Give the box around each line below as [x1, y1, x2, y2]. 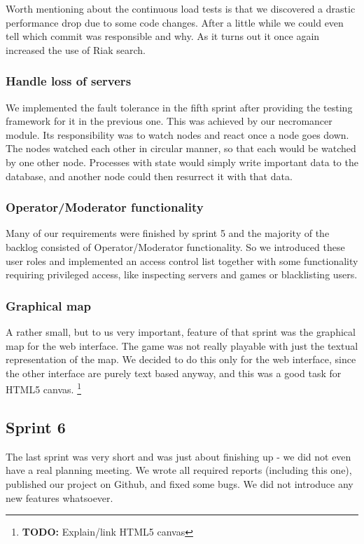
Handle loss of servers [6, 72, 132, 90]
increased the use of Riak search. [6, 42, 146, 57]
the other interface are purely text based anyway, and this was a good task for [6, 365, 342, 380]
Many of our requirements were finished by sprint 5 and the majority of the [6, 226, 330, 240]
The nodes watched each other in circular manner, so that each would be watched [6, 141, 356, 156]
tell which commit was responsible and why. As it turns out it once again [6, 29, 320, 43]
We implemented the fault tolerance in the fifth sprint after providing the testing [6, 100, 353, 114]
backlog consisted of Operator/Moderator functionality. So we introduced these [6, 239, 345, 254]
